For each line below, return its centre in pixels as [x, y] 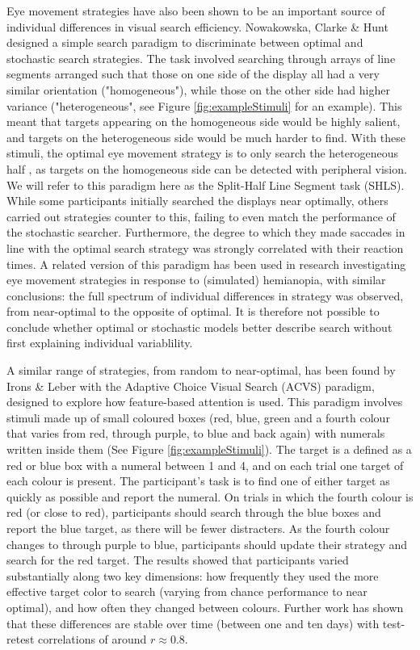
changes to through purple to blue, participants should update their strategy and [207, 544]
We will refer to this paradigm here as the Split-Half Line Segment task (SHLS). [206, 185]
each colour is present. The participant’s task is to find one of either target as [198, 481]
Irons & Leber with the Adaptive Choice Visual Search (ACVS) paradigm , [191, 386]
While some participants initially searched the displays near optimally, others [197, 201]
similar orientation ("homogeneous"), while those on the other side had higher [198, 89]
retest [21, 639]
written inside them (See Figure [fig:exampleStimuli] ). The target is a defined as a [209, 449]
